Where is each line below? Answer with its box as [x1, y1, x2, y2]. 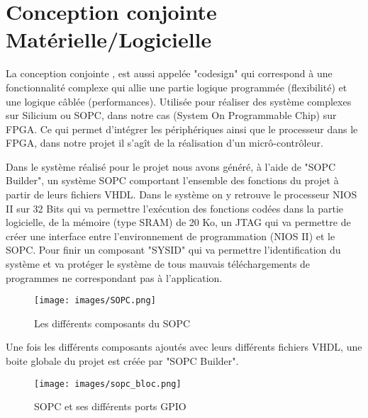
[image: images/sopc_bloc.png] [34, 378, 182, 389]
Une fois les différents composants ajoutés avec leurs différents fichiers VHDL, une [6, 339, 362, 354]
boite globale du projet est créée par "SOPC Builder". [6, 354, 239, 368]
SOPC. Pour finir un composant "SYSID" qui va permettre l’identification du [6, 242, 341, 257]
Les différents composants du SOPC [34, 315, 191, 330]
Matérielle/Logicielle [6, 25, 212, 54]
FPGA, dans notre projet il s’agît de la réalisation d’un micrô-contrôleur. [6, 135, 323, 150]
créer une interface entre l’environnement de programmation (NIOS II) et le [6, 228, 335, 243]
